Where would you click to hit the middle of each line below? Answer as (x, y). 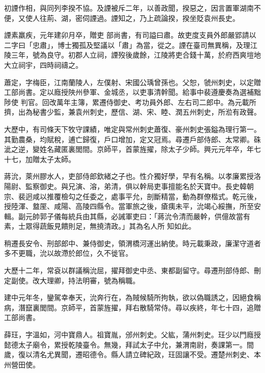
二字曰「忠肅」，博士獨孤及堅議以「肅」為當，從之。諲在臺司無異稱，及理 (127, 45)
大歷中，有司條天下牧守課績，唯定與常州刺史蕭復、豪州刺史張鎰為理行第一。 (132, 129)
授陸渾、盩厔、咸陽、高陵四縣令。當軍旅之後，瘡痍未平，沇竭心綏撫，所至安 (132, 206)
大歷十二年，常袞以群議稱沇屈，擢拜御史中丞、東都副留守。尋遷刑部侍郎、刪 (132, 270)
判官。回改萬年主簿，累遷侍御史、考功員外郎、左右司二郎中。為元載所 (138, 102)
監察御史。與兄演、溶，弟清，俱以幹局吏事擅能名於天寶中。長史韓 (136, 186)
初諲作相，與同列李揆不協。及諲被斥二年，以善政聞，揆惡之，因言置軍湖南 (129, 8)
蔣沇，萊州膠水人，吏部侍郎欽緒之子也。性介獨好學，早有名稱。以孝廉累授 (129, 176)
